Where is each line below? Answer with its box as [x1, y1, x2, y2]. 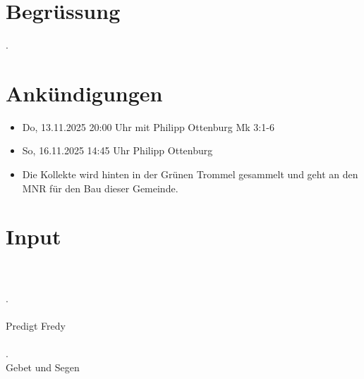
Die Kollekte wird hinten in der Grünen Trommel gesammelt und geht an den [22, 167, 358, 182]
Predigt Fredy [6, 318, 66, 333]
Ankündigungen [6, 78, 163, 107]
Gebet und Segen [6, 359, 80, 374]
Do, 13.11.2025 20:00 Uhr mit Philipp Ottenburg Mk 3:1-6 [22, 119, 274, 134]
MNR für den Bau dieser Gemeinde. [22, 180, 178, 195]
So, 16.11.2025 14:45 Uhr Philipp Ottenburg [22, 143, 213, 158]
